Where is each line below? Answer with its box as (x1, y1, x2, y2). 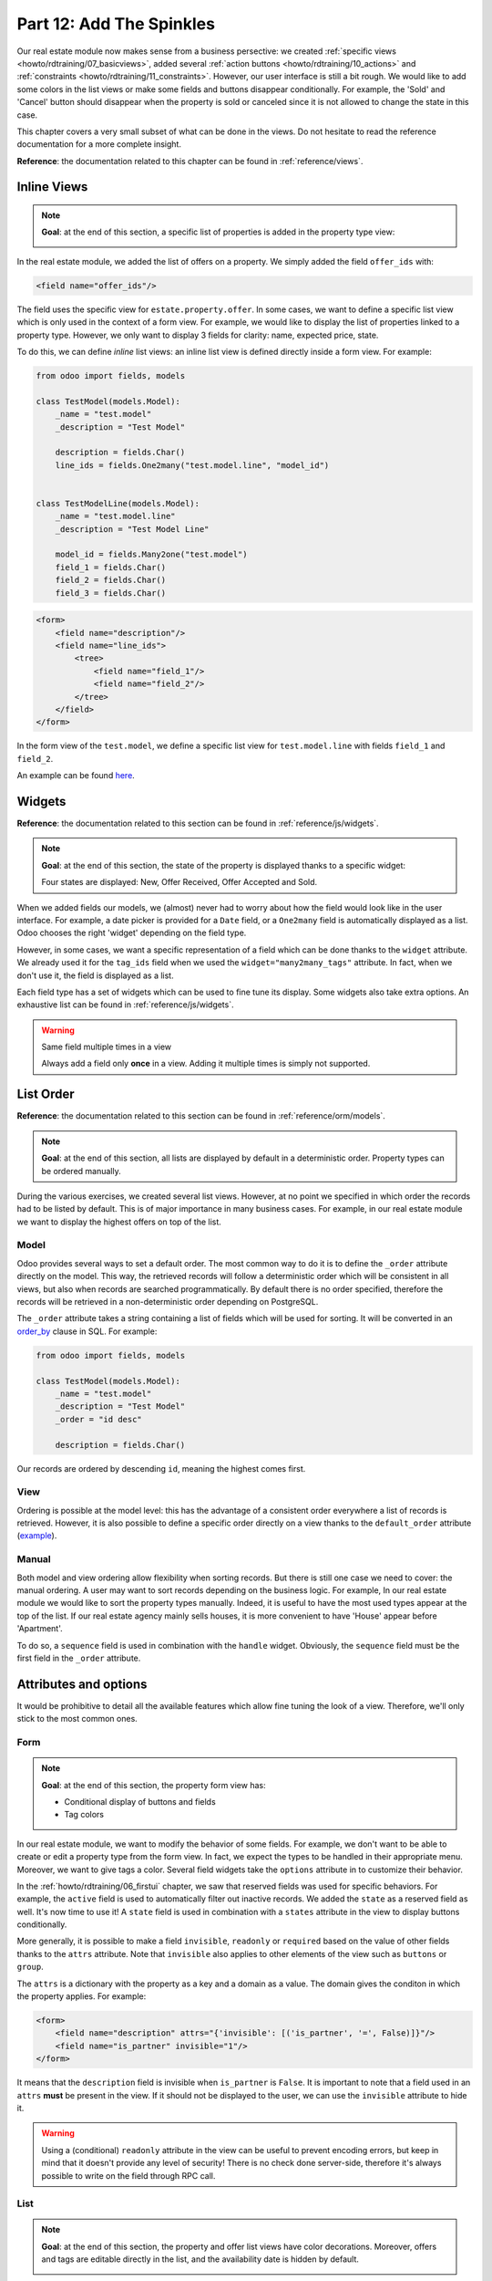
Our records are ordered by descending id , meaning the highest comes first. (16, 1463, 306, 1474)
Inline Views (16, 179, 88, 195)
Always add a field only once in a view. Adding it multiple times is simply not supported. (41, 1058, 371, 1069)
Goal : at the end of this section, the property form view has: (41, 1779, 266, 1790)
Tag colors (64, 1809, 105, 1820)
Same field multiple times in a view (41, 1041, 172, 1053)
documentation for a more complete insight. (16, 139, 182, 150)
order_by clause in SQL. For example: (16, 1326, 158, 1337)
